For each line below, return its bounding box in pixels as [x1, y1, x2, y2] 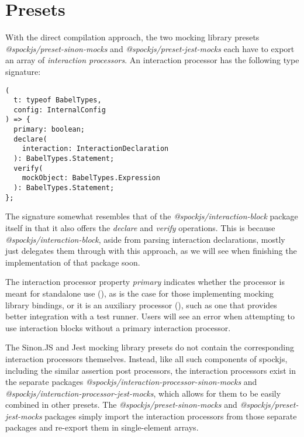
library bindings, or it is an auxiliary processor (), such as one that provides [5, 298, 277, 311]
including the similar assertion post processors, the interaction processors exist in [5, 364, 296, 376]
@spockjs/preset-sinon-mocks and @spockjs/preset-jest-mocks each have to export [5, 42, 295, 54]
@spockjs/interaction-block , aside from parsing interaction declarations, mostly [5, 233, 285, 245]
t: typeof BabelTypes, [13, 96, 102, 105]
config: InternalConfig [13, 105, 106, 114]
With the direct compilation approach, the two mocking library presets [5, 31, 260, 43]
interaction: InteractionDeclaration [22, 144, 169, 153]
